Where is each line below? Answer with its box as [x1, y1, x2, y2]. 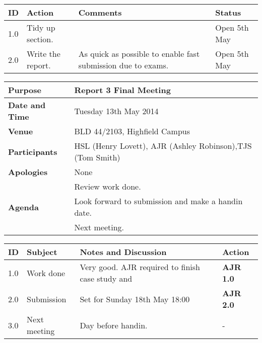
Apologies [8, 166, 48, 178]
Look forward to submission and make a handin [74, 195, 243, 207]
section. [27, 33, 53, 45]
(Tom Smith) [74, 151, 120, 163]
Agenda [8, 201, 39, 213]
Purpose [8, 84, 42, 96]
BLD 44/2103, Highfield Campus [74, 125, 190, 137]
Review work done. [74, 181, 141, 192]
